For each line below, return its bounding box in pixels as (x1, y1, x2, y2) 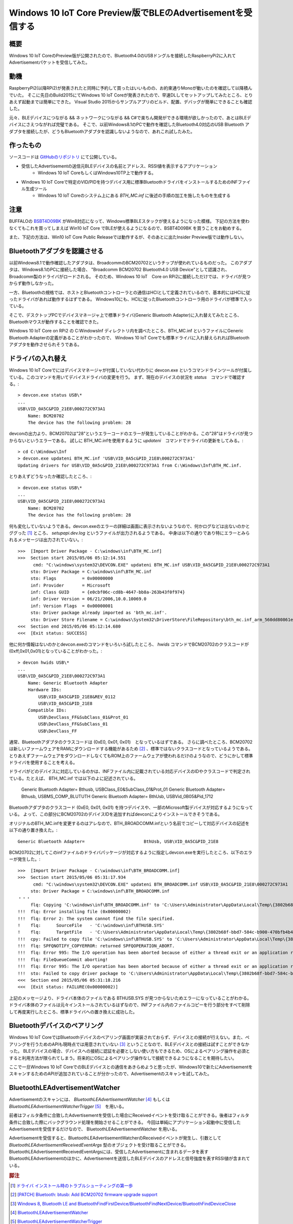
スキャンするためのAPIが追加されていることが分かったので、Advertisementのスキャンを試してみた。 (9, 1071, 212, 1077)
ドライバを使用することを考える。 (9, 759, 78, 766)
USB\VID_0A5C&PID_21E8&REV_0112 (38, 694, 116, 700)
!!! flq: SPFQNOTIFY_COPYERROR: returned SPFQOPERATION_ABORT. (18, 943, 175, 949)
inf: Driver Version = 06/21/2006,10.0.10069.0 (30, 596, 146, 602)
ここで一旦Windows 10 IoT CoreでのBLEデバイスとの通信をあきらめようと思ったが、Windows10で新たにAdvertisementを (9, 1064, 253, 1070)
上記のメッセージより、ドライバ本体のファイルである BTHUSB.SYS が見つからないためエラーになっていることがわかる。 (9, 995, 251, 1001)
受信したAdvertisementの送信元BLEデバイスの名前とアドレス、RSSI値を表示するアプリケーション (21, 163, 217, 169)
